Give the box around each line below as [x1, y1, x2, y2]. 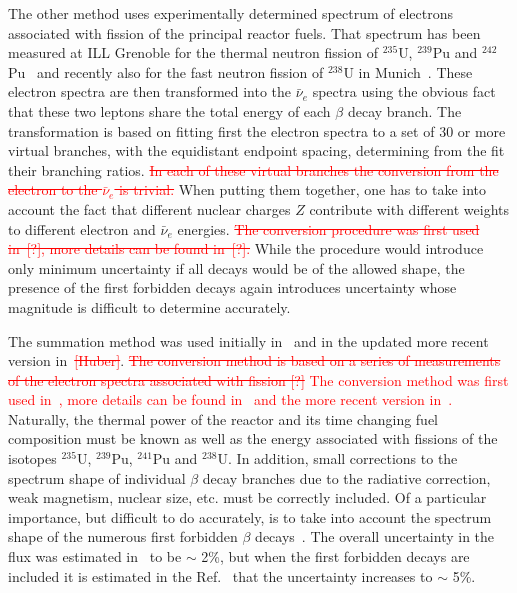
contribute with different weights [309, 198, 510, 219]
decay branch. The [347, 100, 462, 121]
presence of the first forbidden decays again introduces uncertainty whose [8, 277, 457, 298]
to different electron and [8, 218, 156, 239]
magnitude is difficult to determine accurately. [8, 296, 291, 317]
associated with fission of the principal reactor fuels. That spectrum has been [8, 22, 481, 43]
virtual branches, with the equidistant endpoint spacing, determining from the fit [8, 140, 505, 161]
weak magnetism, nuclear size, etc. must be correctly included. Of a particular [8, 487, 487, 508]
